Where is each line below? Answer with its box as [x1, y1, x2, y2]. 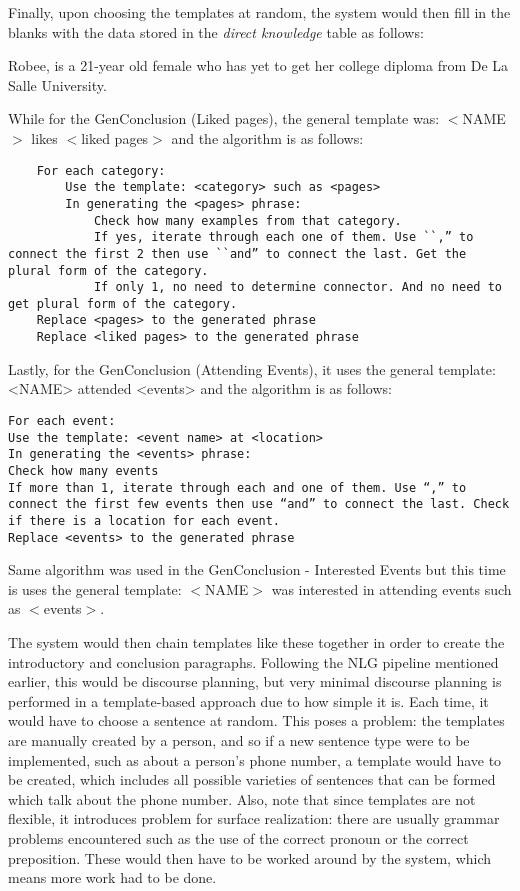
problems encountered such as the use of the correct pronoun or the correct [8, 827, 469, 848]
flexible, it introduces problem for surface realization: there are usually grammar [8, 808, 500, 829]
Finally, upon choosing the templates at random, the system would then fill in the [8, 2, 511, 22]
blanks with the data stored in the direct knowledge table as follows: [8, 21, 424, 42]
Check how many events [8, 463, 159, 478]
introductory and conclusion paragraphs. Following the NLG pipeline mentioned [8, 651, 499, 672]
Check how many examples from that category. [93, 213, 402, 228]
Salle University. [8, 74, 107, 95]
